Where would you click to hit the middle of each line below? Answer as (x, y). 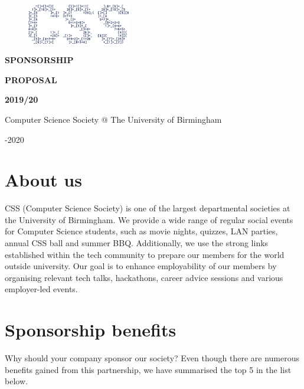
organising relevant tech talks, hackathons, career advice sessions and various (144, 277)
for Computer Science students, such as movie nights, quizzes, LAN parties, (141, 231)
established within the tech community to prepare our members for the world (145, 254)
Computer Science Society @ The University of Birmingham (113, 119)
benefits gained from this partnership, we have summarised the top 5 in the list (148, 369)
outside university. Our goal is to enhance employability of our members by (141, 266)
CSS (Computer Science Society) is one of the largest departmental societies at (148, 208)
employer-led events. (41, 289)
